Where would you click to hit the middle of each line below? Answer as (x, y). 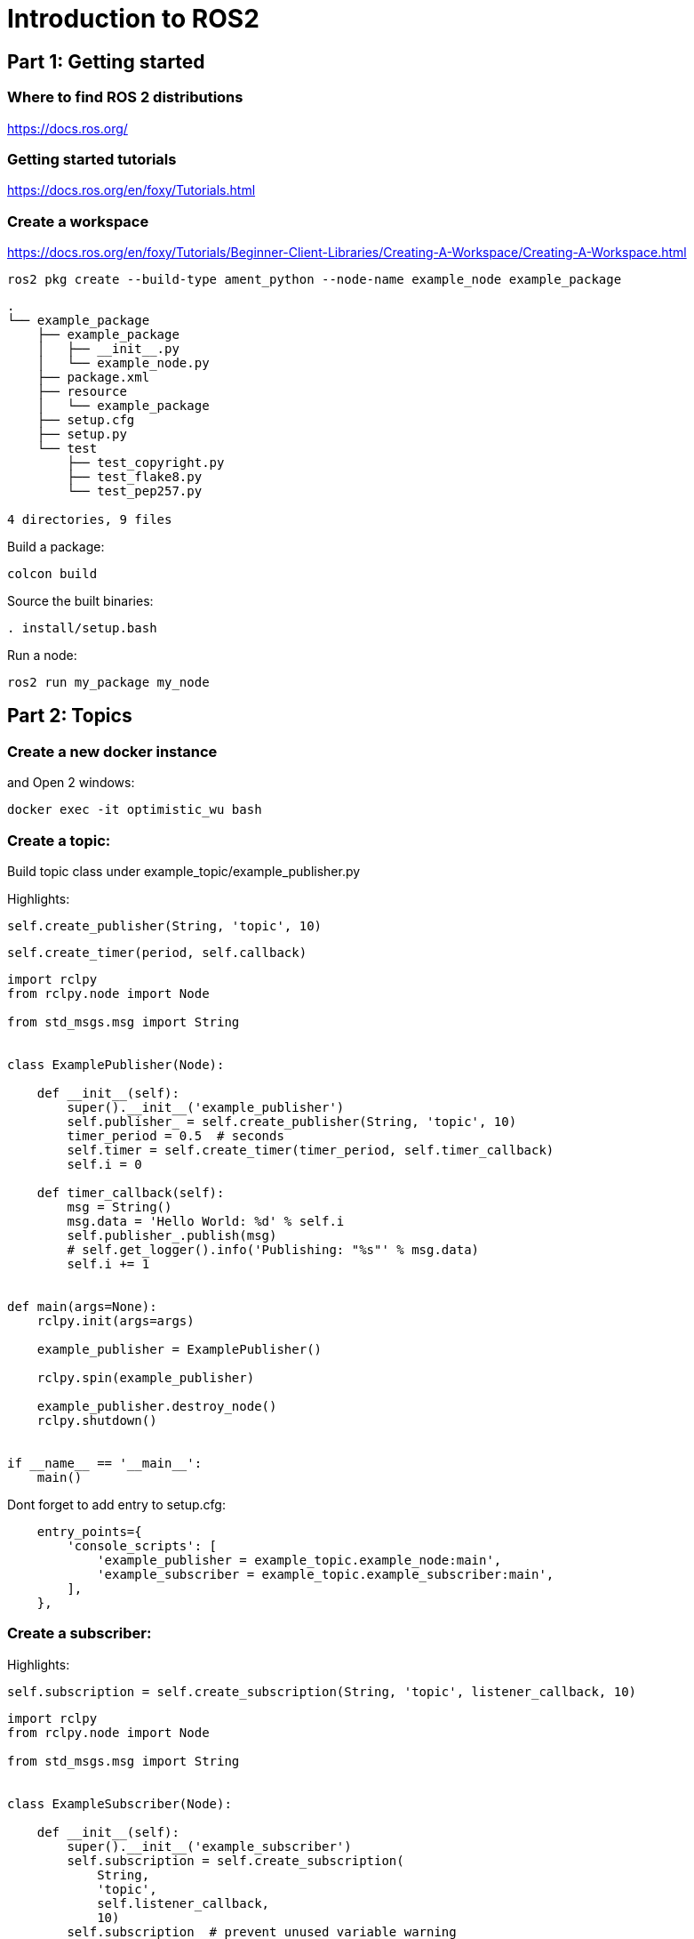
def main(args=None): (82, 1307)
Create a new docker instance (112, 751)
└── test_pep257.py (135, 491)
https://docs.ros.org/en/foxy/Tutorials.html (132, 190)
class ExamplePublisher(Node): (116, 1065)
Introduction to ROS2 (133, 19)
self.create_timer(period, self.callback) (157, 953)
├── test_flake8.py (135, 477)
